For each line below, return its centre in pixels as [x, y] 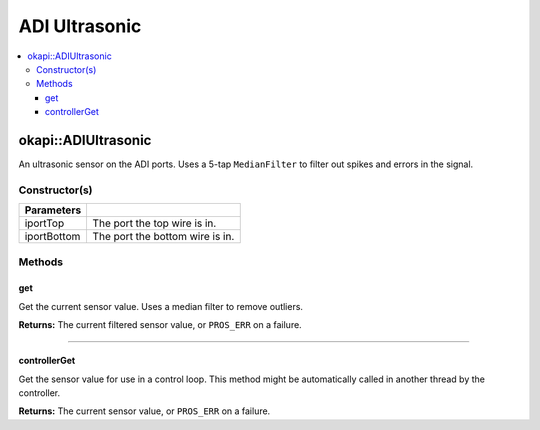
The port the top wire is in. [154, 223]
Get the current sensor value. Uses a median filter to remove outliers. [161, 306]
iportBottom [52, 237]
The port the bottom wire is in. [163, 237]
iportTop [44, 223]
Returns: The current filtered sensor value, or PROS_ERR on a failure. [160, 325]
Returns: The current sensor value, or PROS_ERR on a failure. [144, 411]
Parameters [53, 210]
